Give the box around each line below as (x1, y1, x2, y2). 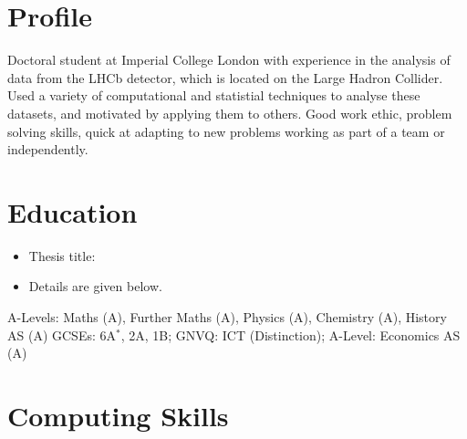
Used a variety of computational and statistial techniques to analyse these (7, 86, 420, 105)
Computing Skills (7, 396, 229, 434)
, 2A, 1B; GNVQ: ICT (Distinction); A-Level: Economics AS (120, 325, 461, 344)
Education (7, 193, 138, 230)
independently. (7, 140, 88, 159)
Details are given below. (28, 277, 162, 296)
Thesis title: (28, 246, 96, 265)
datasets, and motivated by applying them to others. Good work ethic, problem (7, 103, 452, 122)
